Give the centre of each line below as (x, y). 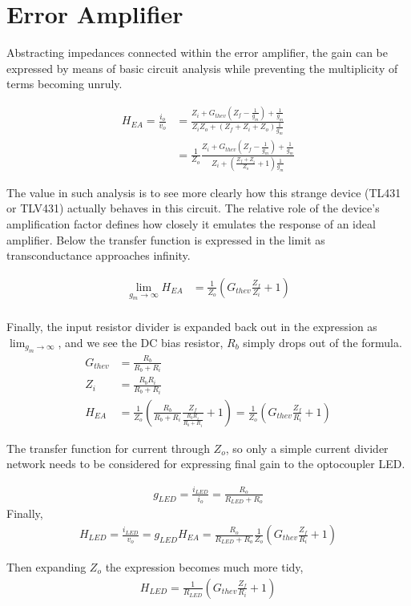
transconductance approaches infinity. (99, 255)
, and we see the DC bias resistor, (141, 342)
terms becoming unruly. (64, 84)
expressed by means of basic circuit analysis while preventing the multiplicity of (202, 68)
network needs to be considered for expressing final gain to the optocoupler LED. (206, 464)
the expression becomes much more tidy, (204, 567)
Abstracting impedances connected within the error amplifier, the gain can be (197, 53)
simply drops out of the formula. (322, 342)
